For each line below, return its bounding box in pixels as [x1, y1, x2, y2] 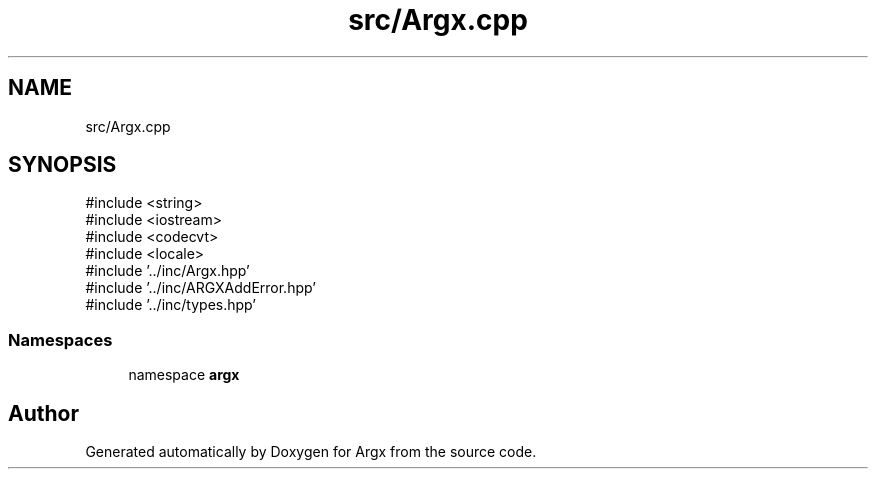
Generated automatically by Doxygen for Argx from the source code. [85, 443, 537, 461]
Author [8, 400, 79, 426]
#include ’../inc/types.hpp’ [85, 296, 256, 314]
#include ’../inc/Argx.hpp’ [85, 262, 250, 280]
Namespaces [8, 329, 113, 350]
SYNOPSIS [8, 152, 117, 178]
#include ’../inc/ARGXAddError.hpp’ [85, 279, 316, 297]
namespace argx [128, 366, 240, 384]
